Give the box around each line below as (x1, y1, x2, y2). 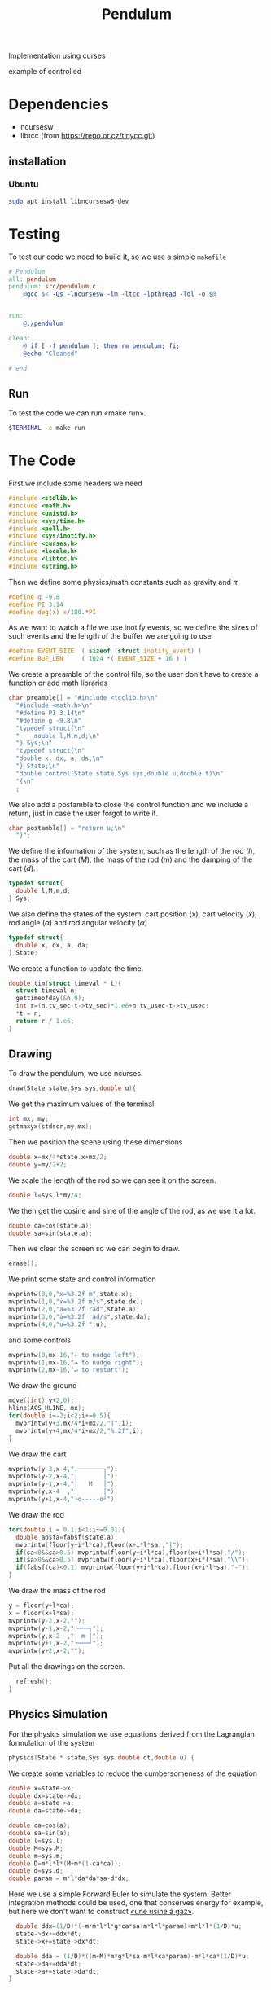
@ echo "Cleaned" (23, 349, 79, 358)
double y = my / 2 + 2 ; (8, 1160, 68, 1169)
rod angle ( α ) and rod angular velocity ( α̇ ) (8, 917, 148, 927)
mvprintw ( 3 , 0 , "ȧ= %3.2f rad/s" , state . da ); (8, 1312, 151, 1320)
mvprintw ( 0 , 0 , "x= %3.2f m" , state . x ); (8, 1290, 133, 1298)
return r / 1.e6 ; (15, 1017, 75, 1025)
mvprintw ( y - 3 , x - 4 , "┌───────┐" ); (8, 1465, 118, 1473)
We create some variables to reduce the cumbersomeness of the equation (8, 1768, 258, 1778)
